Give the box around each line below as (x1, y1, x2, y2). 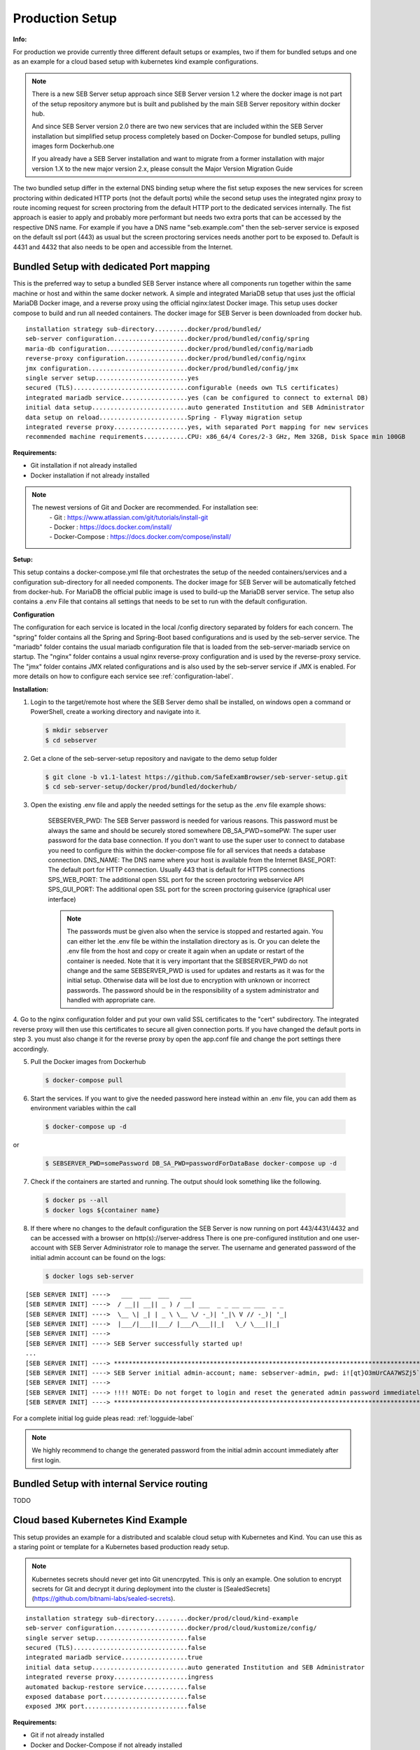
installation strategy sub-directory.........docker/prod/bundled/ (25, 325, 262, 333)
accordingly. (13, 1044, 49, 1053)
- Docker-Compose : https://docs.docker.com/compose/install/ (49, 533, 232, 541)
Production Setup (13, 10, 118, 26)
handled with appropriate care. (66, 996, 156, 1004)
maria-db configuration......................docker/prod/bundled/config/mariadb (25, 344, 314, 353)
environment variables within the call (30, 1104, 136, 1112)
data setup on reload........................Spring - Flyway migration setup (25, 413, 302, 421)
